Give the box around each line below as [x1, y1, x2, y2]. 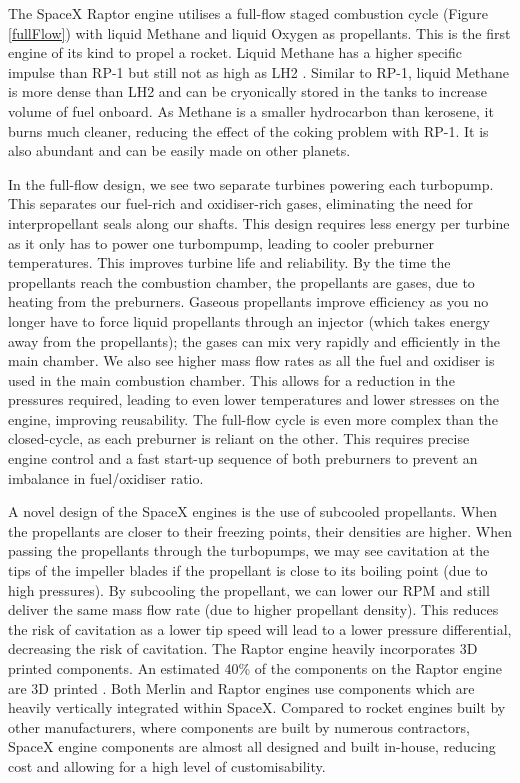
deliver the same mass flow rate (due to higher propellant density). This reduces [8, 599, 499, 620]
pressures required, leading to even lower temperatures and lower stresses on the [8, 389, 499, 410]
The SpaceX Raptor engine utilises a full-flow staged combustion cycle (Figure [8, 3, 488, 23]
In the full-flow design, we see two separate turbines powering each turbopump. [8, 173, 494, 194]
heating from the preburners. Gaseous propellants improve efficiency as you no [8, 291, 489, 312]
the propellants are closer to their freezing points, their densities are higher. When [8, 520, 512, 541]
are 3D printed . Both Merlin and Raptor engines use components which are [8, 677, 475, 698]
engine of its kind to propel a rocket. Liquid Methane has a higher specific [8, 42, 463, 63]
